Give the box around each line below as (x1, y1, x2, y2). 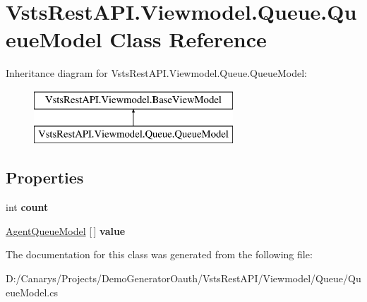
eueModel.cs (6, 284, 58, 299)
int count (6, 200, 49, 215)
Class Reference (109, 25, 267, 54)
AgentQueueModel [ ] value (6, 223, 126, 238)
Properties (6, 167, 84, 188)
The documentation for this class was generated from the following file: (6, 247, 313, 262)
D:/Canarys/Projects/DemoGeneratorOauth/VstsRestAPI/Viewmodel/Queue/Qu (6, 271, 361, 286)
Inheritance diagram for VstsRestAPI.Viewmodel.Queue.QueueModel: (6, 66, 307, 80)
